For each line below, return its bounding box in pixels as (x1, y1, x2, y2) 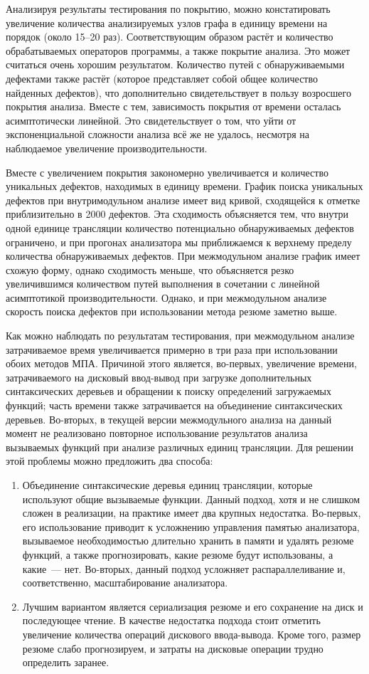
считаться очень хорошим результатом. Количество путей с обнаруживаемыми (6, 57, 345, 72)
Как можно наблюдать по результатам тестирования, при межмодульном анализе (6, 328, 355, 343)
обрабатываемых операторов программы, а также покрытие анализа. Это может (6, 43, 351, 58)
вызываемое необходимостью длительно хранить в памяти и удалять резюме (22, 533, 354, 548)
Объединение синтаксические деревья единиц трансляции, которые (22, 478, 313, 492)
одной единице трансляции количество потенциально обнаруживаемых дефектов (6, 220, 354, 235)
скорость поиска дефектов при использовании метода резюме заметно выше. (6, 304, 338, 319)
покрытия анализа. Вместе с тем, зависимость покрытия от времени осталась (6, 99, 341, 114)
